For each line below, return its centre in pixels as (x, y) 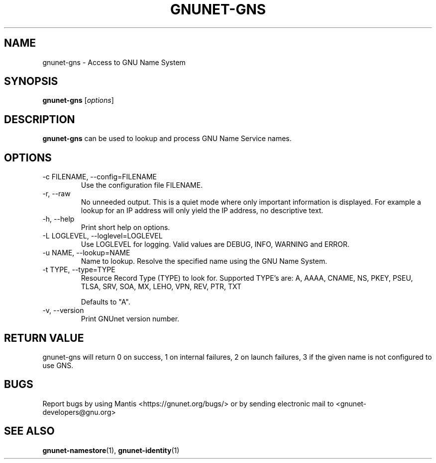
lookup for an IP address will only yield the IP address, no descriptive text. (202, 211)
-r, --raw (56, 194)
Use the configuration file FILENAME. (142, 185)
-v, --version (63, 310)
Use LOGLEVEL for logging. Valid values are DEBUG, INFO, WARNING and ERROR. (215, 244)
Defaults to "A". (106, 302)
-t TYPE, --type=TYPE (79, 270)
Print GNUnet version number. (130, 319)
